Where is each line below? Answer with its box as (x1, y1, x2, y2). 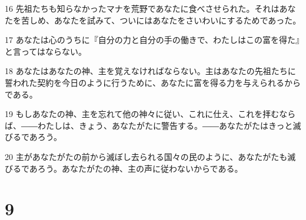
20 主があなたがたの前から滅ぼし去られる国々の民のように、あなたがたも (5, 150, 288, 162)
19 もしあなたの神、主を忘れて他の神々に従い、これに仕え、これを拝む (5, 108, 280, 120)
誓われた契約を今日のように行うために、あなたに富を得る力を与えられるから (5, 76, 301, 88)
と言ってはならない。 (5, 45, 87, 57)
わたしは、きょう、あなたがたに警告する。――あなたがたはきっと (37, 119, 293, 131)
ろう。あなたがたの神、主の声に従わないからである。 (37, 162, 243, 174)
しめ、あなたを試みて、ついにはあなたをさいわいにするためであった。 (29, 14, 301, 26)
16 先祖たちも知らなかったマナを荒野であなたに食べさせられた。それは (5, 2, 280, 14)
